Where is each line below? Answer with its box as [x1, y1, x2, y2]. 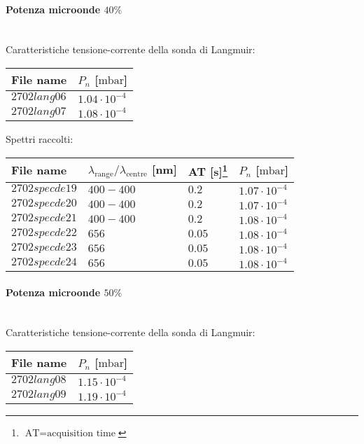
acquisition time [47, 428, 115, 438]
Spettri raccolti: [6, 131, 73, 146]
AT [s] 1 [188, 160, 228, 179]
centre [126, 170, 148, 179]
